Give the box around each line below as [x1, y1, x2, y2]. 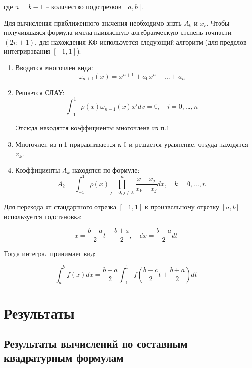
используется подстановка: [4, 211, 82, 221]
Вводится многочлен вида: [15, 62, 93, 72]
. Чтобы [206, 17, 230, 28]
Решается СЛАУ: [15, 87, 65, 97]
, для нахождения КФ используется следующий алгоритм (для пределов [35, 36, 247, 47]
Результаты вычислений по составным [4, 336, 188, 351]
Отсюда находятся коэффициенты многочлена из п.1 [15, 122, 170, 132]
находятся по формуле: [72, 164, 140, 175]
